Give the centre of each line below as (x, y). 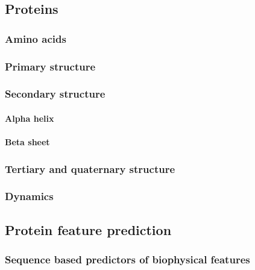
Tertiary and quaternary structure (90, 168)
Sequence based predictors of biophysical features (127, 259)
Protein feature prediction (88, 229)
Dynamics (29, 196)
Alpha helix (30, 118)
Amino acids (36, 38)
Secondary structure (55, 94)
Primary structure (50, 66)
